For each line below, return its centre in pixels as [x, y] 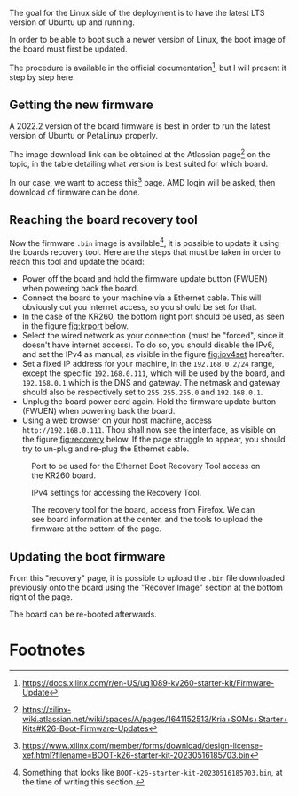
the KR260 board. [63, 475]
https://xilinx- [47, 709]
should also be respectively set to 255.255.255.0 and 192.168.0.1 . [142, 392]
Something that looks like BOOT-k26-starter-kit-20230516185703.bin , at [152, 772]
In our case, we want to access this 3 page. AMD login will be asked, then [142, 182]
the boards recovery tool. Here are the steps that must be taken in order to [145, 252]
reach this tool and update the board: [77, 262]
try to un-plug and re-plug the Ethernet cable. [106, 449]
